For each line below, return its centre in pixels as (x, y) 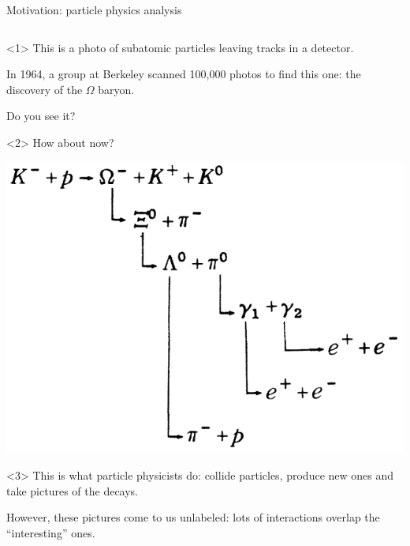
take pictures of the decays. (73, 490)
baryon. (116, 89)
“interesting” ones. (51, 532)
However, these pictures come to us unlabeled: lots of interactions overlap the (193, 517)
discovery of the (45, 89)
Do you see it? (41, 116)
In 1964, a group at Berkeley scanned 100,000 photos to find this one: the (184, 74)
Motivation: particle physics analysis (94, 9)
